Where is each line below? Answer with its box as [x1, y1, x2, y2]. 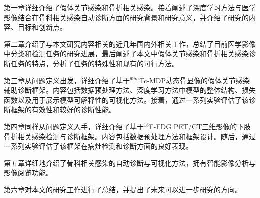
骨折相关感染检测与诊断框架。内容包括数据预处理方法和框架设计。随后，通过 [4, 131, 256, 141]
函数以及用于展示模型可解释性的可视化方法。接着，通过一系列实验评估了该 [4, 94, 249, 105]
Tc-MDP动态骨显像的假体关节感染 [139, 75, 250, 85]
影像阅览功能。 [4, 167, 53, 178]
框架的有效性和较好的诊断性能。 [10, 104, 116, 115]
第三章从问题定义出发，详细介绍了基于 [4, 75, 130, 85]
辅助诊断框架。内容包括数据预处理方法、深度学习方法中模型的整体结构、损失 [4, 85, 256, 95]
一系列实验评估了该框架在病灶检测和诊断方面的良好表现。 [4, 141, 193, 151]
